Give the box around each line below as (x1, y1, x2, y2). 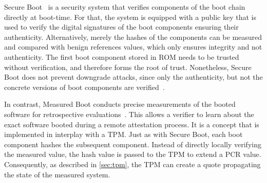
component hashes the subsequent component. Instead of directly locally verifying (4, 139, 261, 149)
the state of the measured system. (4, 169, 110, 179)
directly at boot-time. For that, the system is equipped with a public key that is (4, 11, 256, 22)
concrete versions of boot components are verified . (4, 81, 165, 92)
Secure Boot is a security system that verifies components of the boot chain (4, 2, 245, 12)
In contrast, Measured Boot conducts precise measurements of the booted (4, 99, 236, 109)
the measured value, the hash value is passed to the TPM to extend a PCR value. (4, 149, 261, 159)
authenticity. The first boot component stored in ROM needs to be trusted (4, 51, 239, 62)
